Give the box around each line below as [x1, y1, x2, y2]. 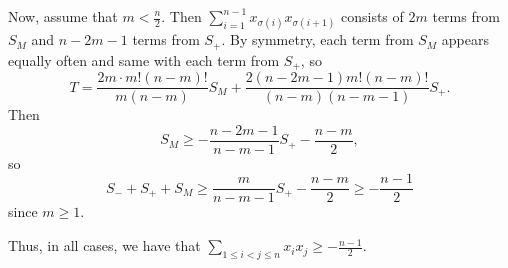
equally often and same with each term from [8, 49, 280, 70]
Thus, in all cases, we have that [8, 235, 201, 256]
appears [441, 29, 489, 50]
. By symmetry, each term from [221, 29, 414, 50]
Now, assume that [8, 6, 118, 26]
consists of [340, 6, 404, 26]
